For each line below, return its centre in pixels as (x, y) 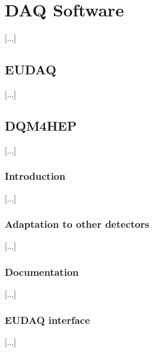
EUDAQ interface (47, 319)
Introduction (35, 176)
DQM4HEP (41, 125)
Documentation (42, 271)
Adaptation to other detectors (77, 224)
